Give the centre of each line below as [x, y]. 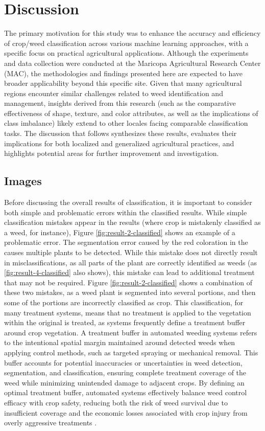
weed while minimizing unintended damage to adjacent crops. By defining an [124, 382]
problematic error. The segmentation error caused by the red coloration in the [126, 242]
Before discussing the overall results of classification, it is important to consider [128, 202]
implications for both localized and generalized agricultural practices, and [119, 143]
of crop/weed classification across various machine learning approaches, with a [126, 43]
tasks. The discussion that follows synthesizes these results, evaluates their [121, 133]
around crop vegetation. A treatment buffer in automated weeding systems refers [131, 332]
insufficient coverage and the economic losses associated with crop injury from [126, 412]
